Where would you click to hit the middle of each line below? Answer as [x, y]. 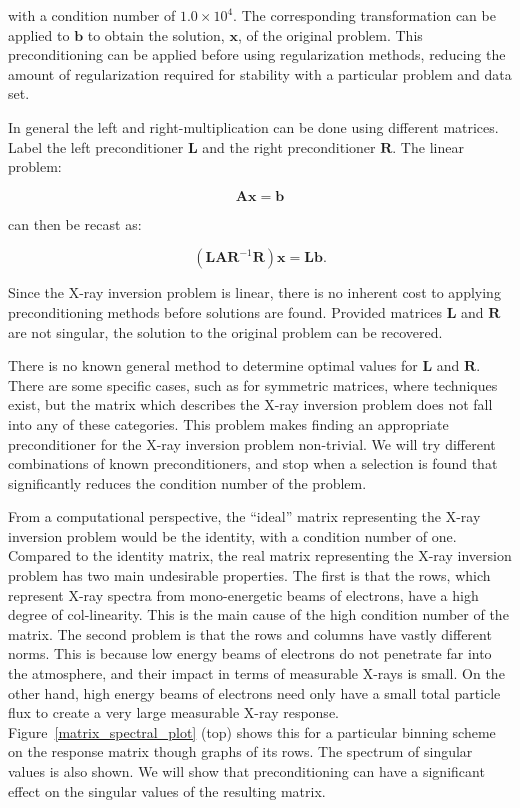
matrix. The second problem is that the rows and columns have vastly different [250, 633]
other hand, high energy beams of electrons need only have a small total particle [254, 692]
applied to [39, 34]
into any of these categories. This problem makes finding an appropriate [228, 423]
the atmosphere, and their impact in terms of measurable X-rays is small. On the [256, 673]
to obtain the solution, [156, 34]
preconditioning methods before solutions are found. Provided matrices [225, 311]
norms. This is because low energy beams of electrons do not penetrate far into [250, 653]
